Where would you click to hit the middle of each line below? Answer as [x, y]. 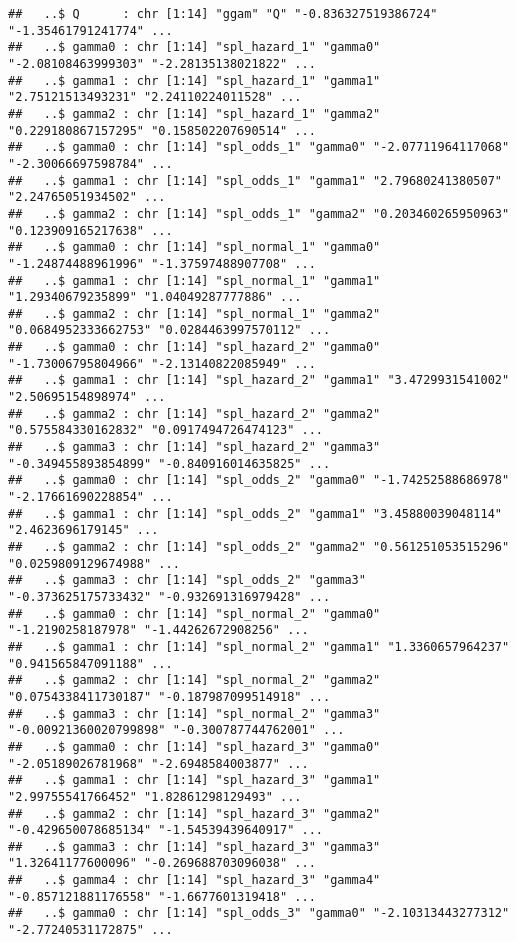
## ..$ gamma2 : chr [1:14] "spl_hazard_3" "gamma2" [194, 813]
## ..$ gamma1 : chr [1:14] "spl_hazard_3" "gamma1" [194, 780]
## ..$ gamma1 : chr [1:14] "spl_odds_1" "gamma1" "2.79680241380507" [255, 180]
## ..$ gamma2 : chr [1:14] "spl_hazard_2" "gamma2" [194, 413]
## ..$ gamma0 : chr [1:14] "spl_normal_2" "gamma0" [194, 613]
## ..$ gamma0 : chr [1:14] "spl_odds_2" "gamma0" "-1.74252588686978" [259, 480]
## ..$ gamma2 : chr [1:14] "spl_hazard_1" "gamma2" [194, 113]
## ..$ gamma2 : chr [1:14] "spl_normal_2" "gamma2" [194, 680]
